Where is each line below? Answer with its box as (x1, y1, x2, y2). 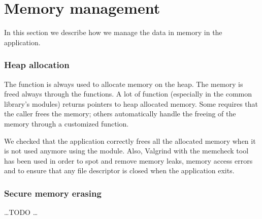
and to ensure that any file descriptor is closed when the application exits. (4, 165, 235, 176)
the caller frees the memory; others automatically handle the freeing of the (4, 108, 236, 119)
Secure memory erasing (4, 186, 102, 199)
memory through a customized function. (4, 118, 129, 129)
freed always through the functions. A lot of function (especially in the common (4, 88, 252, 99)
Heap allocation (4, 58, 70, 71)
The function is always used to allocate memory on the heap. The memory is (4, 78, 243, 89)
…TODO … (4, 207, 38, 217)
